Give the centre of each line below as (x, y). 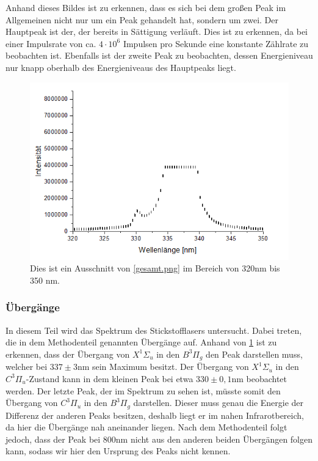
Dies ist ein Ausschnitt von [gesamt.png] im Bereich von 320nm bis (155, 268)
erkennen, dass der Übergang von (68, 354)
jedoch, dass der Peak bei (53, 439)
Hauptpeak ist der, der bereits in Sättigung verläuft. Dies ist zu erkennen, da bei (157, 31)
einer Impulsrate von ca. (51, 43)
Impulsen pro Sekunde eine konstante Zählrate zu (216, 43)
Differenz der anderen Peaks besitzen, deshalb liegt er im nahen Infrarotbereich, (155, 415)
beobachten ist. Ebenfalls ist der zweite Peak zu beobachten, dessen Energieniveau (159, 55)
